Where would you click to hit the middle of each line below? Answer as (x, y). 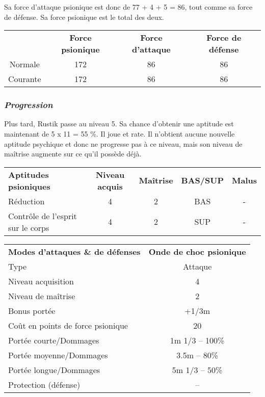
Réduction (26, 201)
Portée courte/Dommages (54, 340)
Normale (24, 64)
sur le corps (29, 227)
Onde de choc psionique (197, 251)
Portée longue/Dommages (54, 369)
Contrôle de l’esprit (43, 216)
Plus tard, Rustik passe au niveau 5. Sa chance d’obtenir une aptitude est (119, 124)
